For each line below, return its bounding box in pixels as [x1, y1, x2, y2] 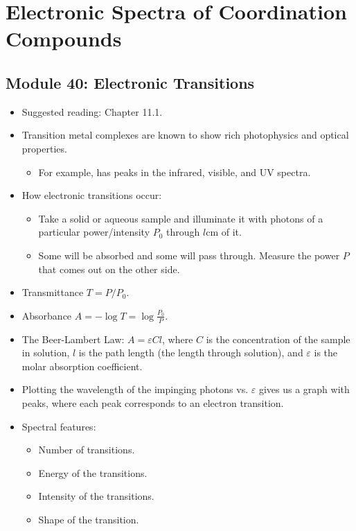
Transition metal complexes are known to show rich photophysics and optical [21, 128, 349, 142]
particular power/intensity [38, 225, 150, 239]
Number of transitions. [38, 442, 135, 457]
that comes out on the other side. [38, 261, 180, 276]
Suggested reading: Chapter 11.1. [21, 104, 163, 119]
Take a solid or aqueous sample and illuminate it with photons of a [38, 211, 323, 225]
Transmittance [21, 285, 84, 299]
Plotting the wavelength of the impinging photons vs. [21, 382, 249, 397]
